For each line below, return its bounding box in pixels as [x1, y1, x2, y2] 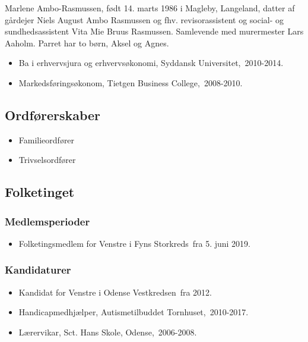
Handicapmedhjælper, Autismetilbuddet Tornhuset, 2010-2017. [18, 306, 249, 318]
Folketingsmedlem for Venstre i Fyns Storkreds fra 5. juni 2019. [18, 237, 251, 249]
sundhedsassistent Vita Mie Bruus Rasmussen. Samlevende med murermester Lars [5, 25, 304, 37]
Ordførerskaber [5, 105, 101, 124]
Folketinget [5, 183, 75, 201]
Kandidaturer [5, 262, 71, 277]
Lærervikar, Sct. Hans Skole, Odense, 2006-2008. [18, 325, 197, 338]
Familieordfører [18, 133, 75, 146]
